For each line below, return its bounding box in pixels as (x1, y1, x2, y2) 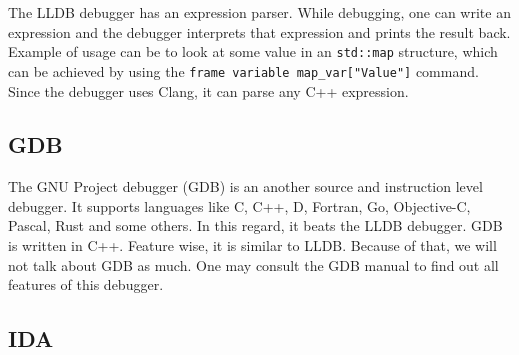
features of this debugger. (8, 274, 164, 295)
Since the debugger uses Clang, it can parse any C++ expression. (8, 80, 409, 101)
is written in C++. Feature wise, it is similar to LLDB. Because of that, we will (8, 235, 497, 256)
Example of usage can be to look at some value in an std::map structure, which (8, 41, 498, 62)
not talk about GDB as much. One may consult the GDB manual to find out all (8, 254, 499, 275)
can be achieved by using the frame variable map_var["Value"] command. (8, 60, 479, 81)
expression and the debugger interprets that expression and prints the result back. (8, 21, 511, 42)
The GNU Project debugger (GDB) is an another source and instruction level (8, 176, 483, 197)
